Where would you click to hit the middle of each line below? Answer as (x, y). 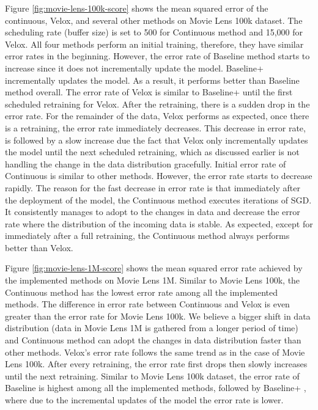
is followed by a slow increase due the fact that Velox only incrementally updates (157, 140)
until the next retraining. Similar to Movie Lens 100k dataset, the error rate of (152, 375)
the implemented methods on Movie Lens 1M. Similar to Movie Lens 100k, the (153, 280)
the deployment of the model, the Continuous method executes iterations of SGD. (158, 200)
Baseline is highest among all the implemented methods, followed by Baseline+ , (156, 388)
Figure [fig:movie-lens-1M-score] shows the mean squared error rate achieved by (154, 268)
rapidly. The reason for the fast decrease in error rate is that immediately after (153, 187)
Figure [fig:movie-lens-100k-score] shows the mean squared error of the (137, 8)
